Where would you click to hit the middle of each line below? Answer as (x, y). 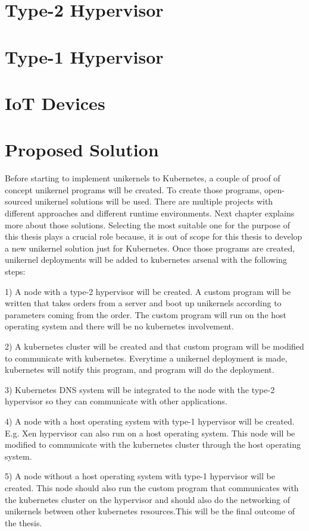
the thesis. (24, 522)
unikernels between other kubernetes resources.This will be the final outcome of (150, 511)
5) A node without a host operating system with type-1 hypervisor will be (140, 476)
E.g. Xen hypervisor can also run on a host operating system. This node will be (150, 433)
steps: (15, 271)
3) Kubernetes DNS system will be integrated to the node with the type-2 (140, 389)
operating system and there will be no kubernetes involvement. (119, 326)
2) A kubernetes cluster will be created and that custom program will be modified (154, 346)
